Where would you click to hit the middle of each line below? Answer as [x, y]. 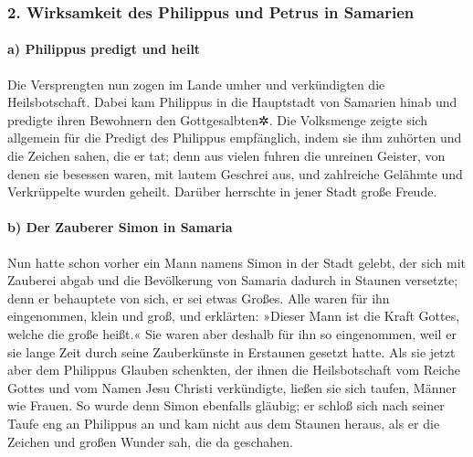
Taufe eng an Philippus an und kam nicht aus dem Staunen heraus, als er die [224, 423]
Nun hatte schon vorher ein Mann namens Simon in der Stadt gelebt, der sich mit [237, 262]
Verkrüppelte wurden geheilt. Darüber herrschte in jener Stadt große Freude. [222, 191]
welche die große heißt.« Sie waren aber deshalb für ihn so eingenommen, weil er [232, 333]
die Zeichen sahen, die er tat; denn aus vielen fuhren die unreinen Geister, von [226, 156]
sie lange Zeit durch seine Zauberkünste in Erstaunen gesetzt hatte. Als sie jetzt [231, 351]
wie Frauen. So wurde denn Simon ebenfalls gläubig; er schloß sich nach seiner [226, 405]
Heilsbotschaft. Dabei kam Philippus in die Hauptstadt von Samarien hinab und [232, 102]
